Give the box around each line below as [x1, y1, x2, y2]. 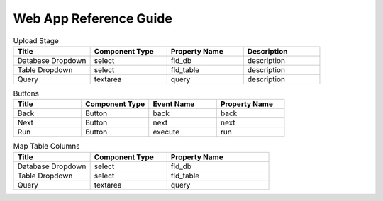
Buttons [13, 88, 39, 98]
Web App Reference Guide [13, 11, 173, 26]
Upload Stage [13, 35, 60, 45]
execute [152, 127, 180, 137]
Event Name [152, 99, 195, 109]
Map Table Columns [13, 142, 80, 151]
